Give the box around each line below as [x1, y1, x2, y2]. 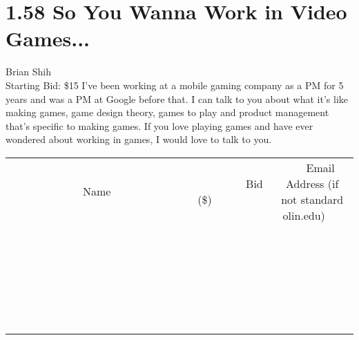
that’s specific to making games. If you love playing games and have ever [6, 118, 313, 133]
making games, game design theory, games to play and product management [6, 105, 329, 120]
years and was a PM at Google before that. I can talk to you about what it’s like [6, 91, 349, 106]
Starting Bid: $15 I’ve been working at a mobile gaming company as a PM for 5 [6, 77, 344, 92]
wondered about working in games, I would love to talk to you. [6, 132, 272, 147]
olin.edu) [282, 207, 325, 223]
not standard [281, 191, 344, 207]
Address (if [286, 175, 339, 191]
